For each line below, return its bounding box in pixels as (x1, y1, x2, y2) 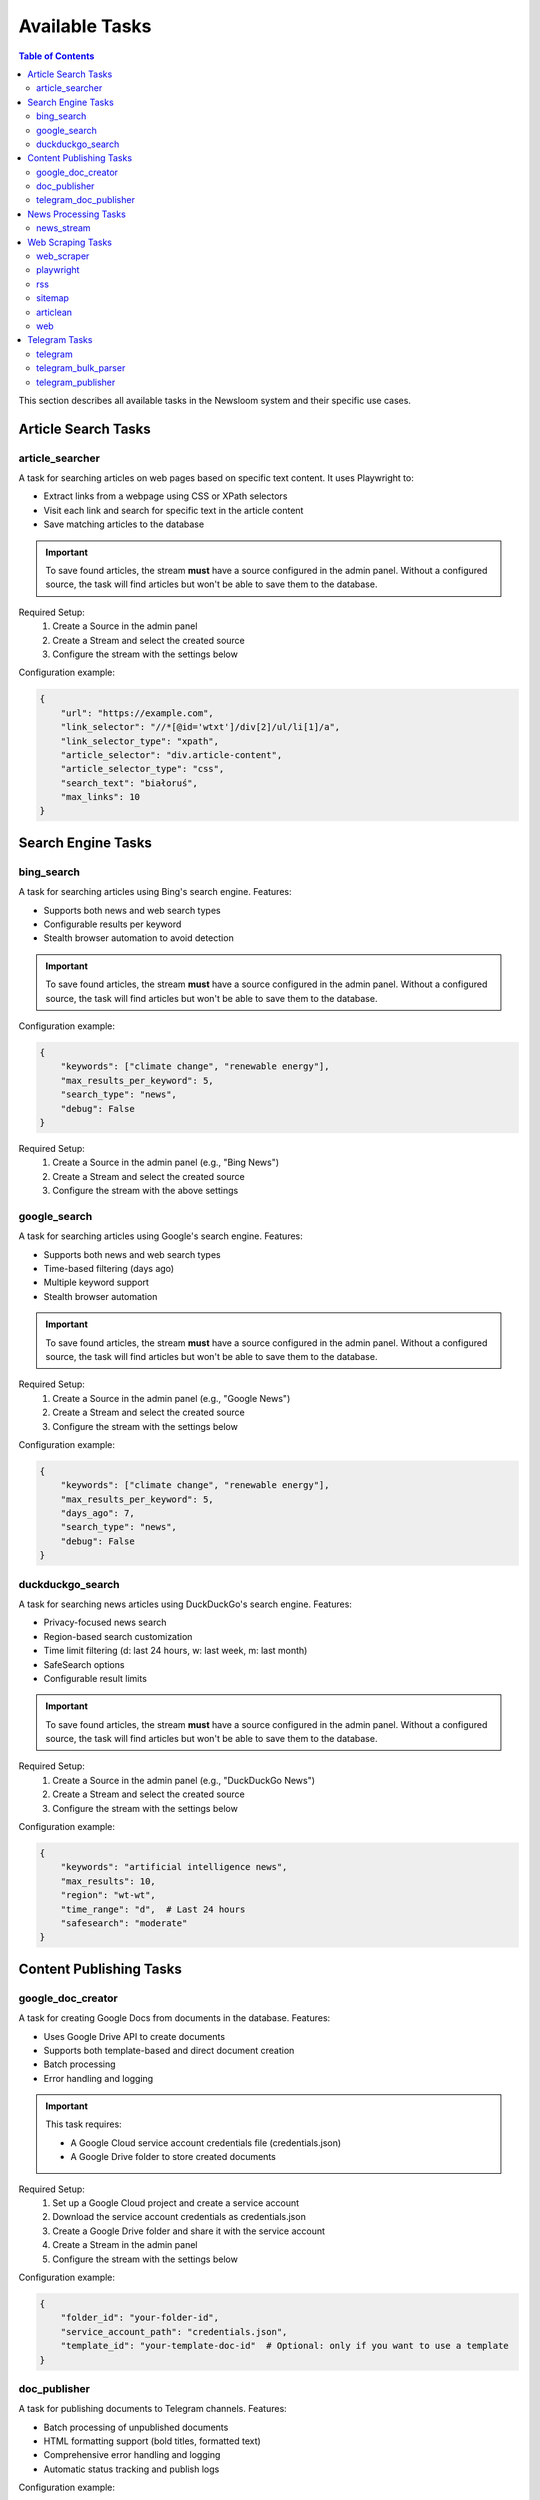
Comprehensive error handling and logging (43, 2449, 221, 2461)
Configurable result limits (43, 1672, 147, 1684)
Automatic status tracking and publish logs (43, 2463, 220, 2475)
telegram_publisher (36, 376, 116, 388)
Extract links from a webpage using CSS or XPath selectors (43, 490, 288, 502)
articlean (36, 306, 73, 318)
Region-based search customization (43, 1630, 193, 1642)
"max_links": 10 (60, 791, 140, 803)
